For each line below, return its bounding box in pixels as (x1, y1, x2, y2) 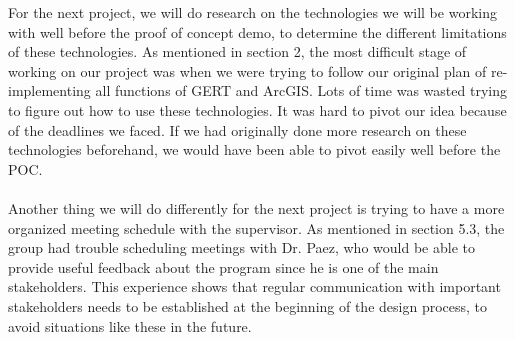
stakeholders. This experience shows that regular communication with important (8, 276, 501, 297)
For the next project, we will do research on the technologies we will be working (8, 2, 497, 22)
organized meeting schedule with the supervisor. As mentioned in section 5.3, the (8, 217, 505, 238)
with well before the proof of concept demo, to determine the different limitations (8, 21, 507, 42)
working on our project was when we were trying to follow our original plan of (8, 60, 487, 81)
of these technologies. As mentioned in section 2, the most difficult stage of (8, 41, 467, 62)
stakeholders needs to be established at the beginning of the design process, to (8, 295, 488, 316)
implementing (8, 80, 91, 101)
